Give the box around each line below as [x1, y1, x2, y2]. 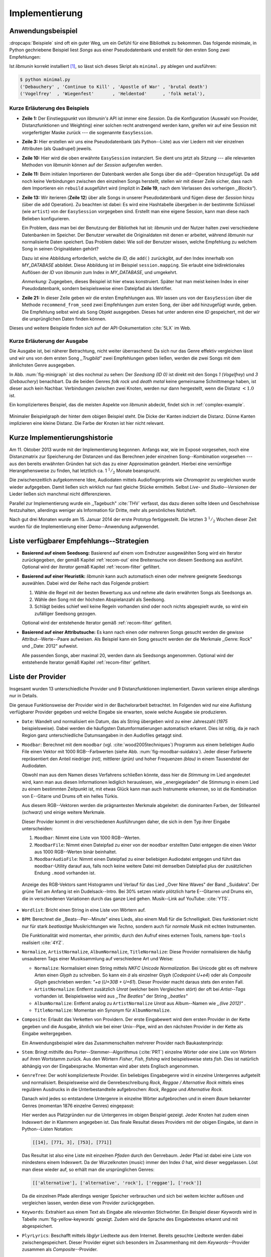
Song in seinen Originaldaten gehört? [22, 246, 99, 252]
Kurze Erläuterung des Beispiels [9, 105, 89, 112]
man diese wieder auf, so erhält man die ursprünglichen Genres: [22, 1166, 155, 1173]
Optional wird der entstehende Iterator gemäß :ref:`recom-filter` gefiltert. [22, 620, 173, 626]
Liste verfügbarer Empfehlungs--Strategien [9, 536, 149, 545]
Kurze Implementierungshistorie [9, 433, 113, 442]
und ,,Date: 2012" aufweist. [22, 643, 78, 649]
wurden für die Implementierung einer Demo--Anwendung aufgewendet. [9, 523, 160, 529]
